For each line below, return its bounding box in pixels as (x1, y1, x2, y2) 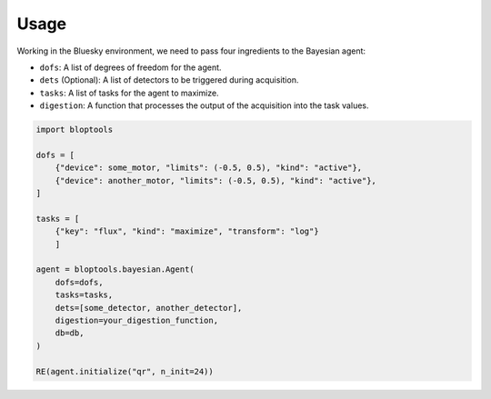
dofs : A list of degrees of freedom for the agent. (39, 62, 222, 73)
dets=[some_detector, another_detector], (55, 303, 243, 313)
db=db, (55, 328, 85, 338)
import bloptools (35, 125, 114, 135)
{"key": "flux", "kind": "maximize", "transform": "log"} (55, 226, 319, 236)
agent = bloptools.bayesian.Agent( (35, 264, 195, 274)
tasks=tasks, (55, 290, 114, 300)
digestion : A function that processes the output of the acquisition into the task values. (39, 100, 369, 111)
